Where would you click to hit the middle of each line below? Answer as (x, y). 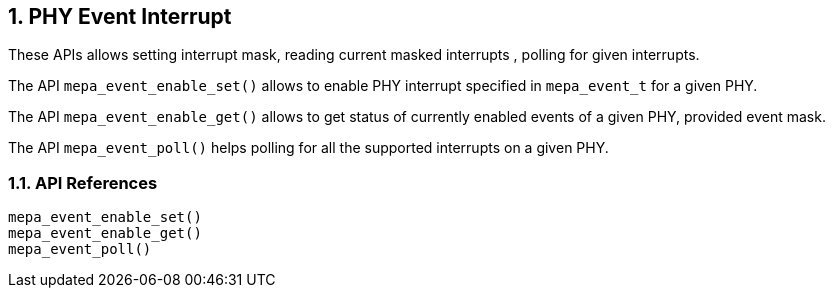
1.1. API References (83, 182)
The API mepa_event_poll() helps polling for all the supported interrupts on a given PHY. (308, 148)
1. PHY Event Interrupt (120, 16)
